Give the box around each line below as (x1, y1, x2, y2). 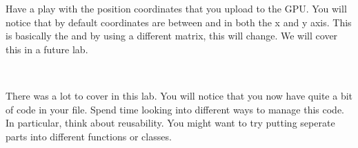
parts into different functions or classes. (6, 129, 172, 143)
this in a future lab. (6, 41, 88, 56)
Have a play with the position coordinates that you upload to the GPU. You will (6, 1, 347, 15)
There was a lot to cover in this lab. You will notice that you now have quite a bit (6, 88, 353, 102)
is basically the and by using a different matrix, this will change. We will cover (6, 28, 338, 43)
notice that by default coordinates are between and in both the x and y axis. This (6, 15, 352, 29)
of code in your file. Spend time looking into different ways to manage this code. (6, 102, 345, 116)
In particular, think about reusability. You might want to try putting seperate (6, 115, 335, 130)
